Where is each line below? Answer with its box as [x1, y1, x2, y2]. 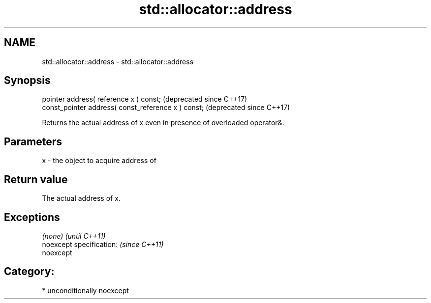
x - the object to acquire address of [42, 156, 156, 165]
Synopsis [4, 74, 51, 87]
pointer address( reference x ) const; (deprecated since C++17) [42, 95, 247, 104]
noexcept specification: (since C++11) [42, 240, 164, 248]
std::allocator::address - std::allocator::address [42, 57, 194, 66]
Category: [4, 265, 55, 278]
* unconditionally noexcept [42, 286, 129, 295]
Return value [4, 173, 68, 186]
